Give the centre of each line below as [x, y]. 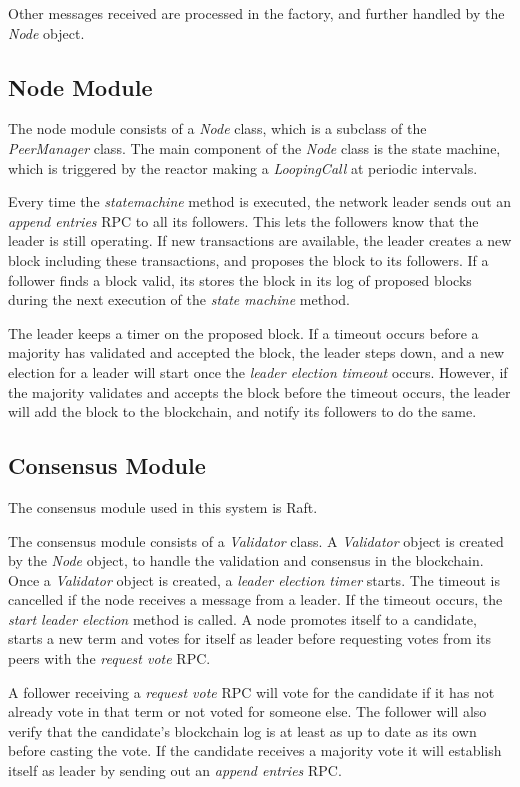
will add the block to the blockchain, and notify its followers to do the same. [242, 411]
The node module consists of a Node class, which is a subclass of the [217, 128]
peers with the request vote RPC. [109, 658]
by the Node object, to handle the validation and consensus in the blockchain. [246, 560]
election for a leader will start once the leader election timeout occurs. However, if [258, 371]
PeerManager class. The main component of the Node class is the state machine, [254, 147]
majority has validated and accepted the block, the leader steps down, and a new [256, 352]
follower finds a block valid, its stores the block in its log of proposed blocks [240, 279]
